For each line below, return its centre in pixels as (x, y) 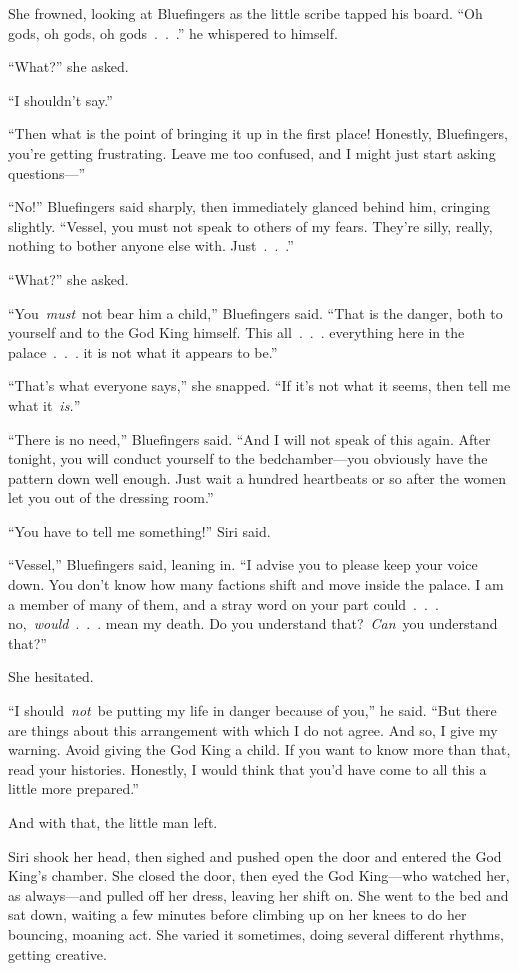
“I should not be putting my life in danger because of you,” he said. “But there (252, 710)
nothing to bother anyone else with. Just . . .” (151, 245)
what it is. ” (44, 404)
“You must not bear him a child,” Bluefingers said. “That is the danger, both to (255, 312)
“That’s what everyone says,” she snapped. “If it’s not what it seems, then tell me (259, 385)
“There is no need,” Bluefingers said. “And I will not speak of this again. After (249, 438)
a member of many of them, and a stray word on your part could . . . (223, 603)
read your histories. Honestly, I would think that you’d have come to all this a (247, 768)
